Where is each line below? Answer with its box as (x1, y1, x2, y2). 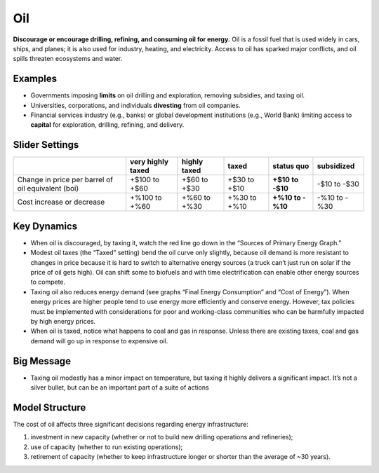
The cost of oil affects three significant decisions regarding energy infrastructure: (13, 420, 249, 428)
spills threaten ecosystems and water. (13, 55, 123, 63)
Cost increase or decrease (17, 197, 105, 207)
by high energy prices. (30, 317, 96, 325)
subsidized (317, 161, 355, 171)
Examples (13, 73, 58, 85)
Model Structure (13, 402, 86, 413)
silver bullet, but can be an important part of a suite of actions (30, 383, 210, 392)
